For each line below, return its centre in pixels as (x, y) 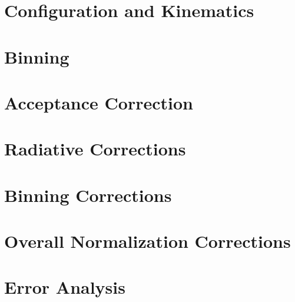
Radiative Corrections (95, 149)
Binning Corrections (88, 195)
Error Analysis (65, 287)
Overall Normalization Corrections (147, 241)
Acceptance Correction (99, 102)
